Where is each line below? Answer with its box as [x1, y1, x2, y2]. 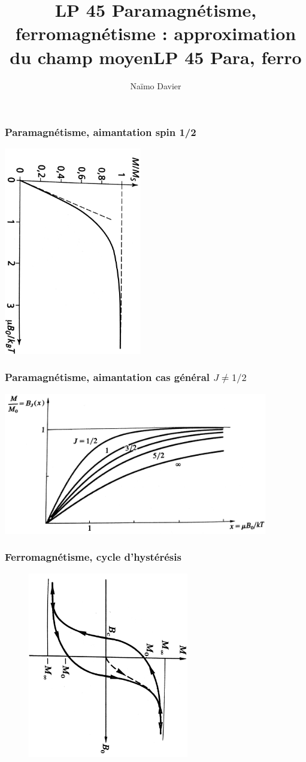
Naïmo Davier [130, 79, 181, 92]
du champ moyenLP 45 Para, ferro [10, 44, 302, 69]
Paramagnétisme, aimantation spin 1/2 [5, 125, 196, 140]
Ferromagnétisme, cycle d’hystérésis [5, 549, 181, 564]
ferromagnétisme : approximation [15, 21, 296, 46]
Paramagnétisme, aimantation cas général [5, 370, 210, 385]
